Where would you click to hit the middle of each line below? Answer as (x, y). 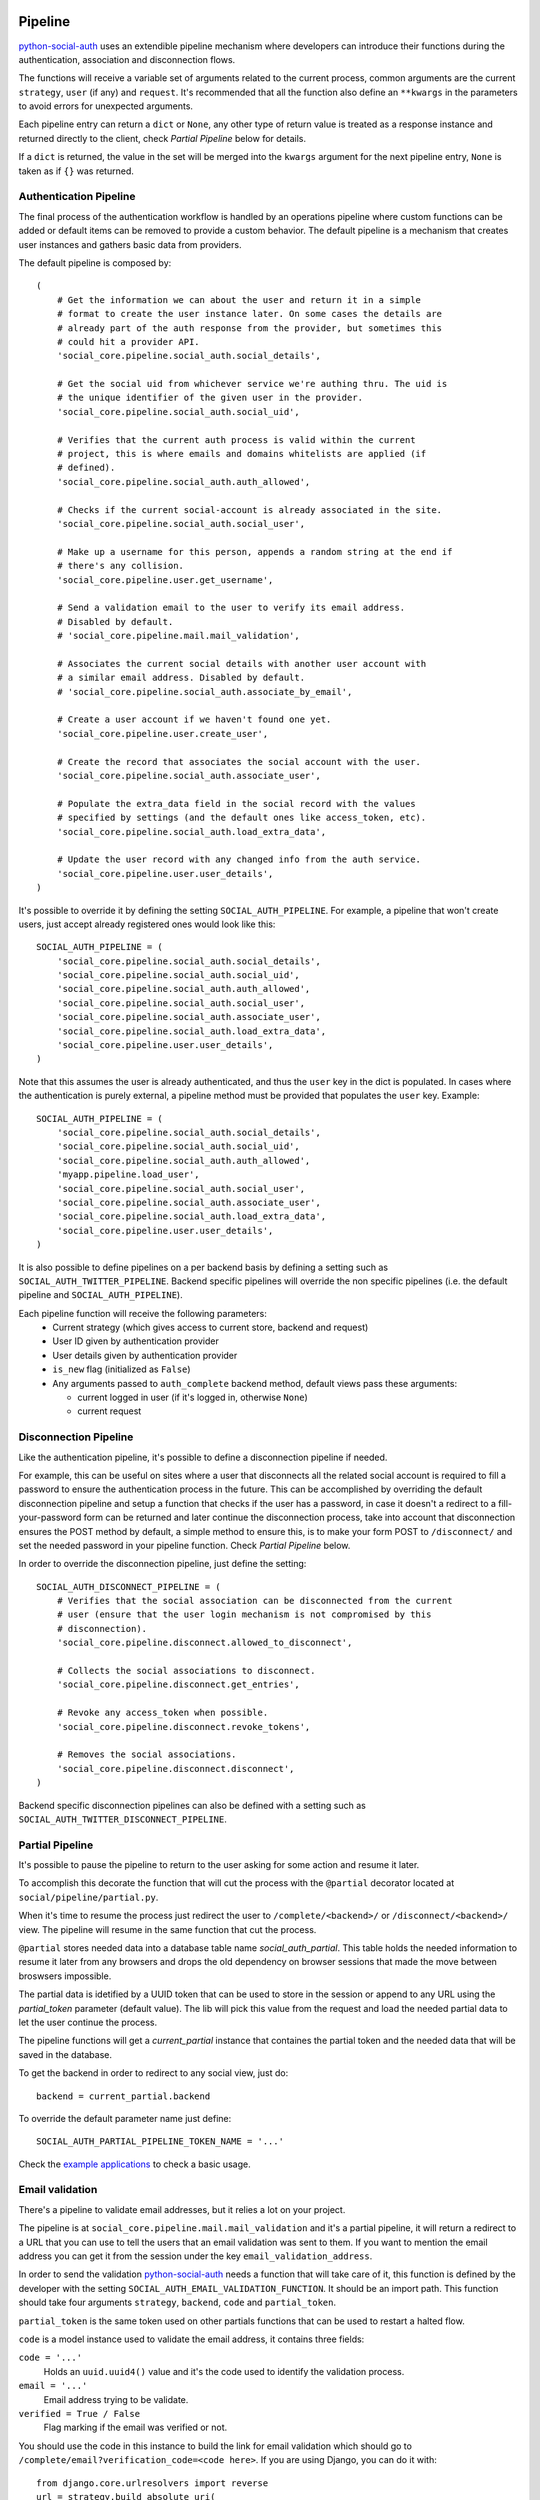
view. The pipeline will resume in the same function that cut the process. (167, 1929)
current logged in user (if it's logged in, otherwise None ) (193, 1397)
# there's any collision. (120, 566)
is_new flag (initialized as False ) (121, 1369)
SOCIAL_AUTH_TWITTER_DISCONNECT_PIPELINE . (122, 1819)
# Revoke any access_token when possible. (162, 1713)
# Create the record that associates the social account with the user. (239, 761)
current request (109, 1411)
